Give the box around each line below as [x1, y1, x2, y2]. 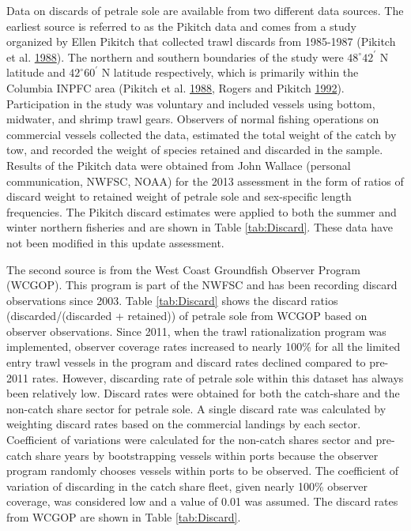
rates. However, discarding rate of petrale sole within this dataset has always [32, 369, 404, 386]
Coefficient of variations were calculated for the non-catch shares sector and [6, 431, 372, 448]
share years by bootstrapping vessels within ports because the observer [35, 446, 379, 463]
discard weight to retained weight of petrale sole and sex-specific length [6, 188, 352, 205]
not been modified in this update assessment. [6, 234, 224, 250]
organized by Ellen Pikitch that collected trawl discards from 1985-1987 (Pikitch [6, 33, 396, 50]
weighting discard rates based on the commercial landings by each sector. [6, 416, 361, 432]
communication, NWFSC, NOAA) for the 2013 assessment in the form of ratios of [6, 172, 404, 189]
